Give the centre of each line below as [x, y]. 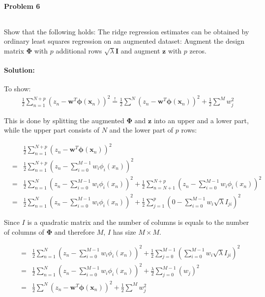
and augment [140, 50]
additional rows [79, 50]
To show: [17, 89]
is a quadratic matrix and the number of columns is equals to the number [138, 222]
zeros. [198, 50]
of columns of [24, 231]
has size [124, 231]
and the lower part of [141, 130]
